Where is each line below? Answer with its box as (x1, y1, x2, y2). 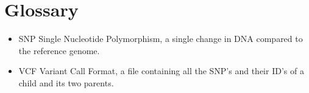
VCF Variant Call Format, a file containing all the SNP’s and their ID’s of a (18, 64, 304, 77)
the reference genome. (18, 44, 100, 57)
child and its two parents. (18, 76, 114, 89)
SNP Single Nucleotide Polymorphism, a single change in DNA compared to (18, 32, 303, 45)
